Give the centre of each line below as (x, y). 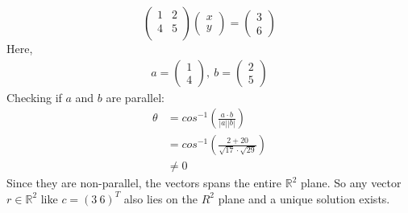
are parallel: (135, 97)
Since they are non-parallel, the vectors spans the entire (144, 183)
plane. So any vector (351, 183)
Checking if (34, 97)
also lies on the (160, 198)
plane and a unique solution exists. (304, 198)
